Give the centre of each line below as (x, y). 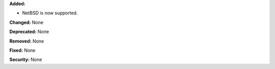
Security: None (26, 60)
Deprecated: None (29, 32)
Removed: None (27, 41)
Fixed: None (22, 50)
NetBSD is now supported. (50, 13)
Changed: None (26, 22)
